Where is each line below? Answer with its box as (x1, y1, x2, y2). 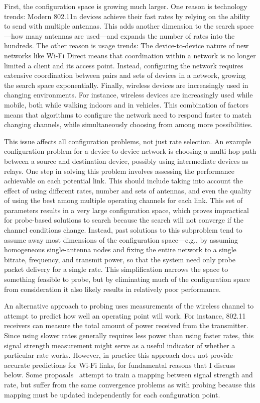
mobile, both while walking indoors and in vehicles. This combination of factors (4, 99, 248, 110)
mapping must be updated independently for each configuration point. (4, 389, 220, 399)
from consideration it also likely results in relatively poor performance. (4, 283, 221, 294)
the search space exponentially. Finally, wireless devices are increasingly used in (4, 79, 248, 90)
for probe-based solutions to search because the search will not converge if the (4, 215, 244, 225)
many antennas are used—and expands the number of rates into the (26, 30, 235, 41)
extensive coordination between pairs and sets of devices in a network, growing (4, 70, 246, 80)
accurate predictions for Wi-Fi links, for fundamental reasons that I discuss (4, 359, 235, 370)
